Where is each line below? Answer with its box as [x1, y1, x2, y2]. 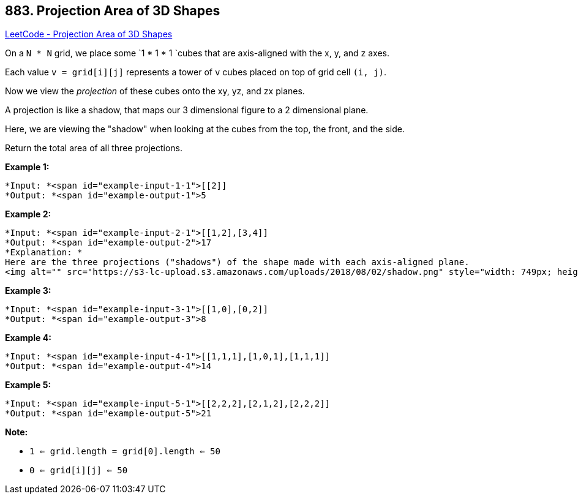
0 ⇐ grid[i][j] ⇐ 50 [29, 465, 128, 476]
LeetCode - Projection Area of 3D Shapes [5, 29, 173, 40]
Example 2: [5, 209, 51, 220]
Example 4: [5, 332, 51, 343]
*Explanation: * [5, 247, 83, 258]
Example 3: [5, 285, 51, 296]
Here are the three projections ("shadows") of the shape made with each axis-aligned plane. [5, 257, 470, 268]
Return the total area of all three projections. [5, 143, 183, 154]
